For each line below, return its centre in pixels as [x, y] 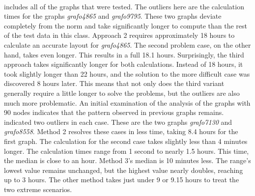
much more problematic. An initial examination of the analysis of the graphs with [127, 102]
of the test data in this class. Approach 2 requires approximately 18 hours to [119, 35]
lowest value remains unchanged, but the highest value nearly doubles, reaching [124, 170]
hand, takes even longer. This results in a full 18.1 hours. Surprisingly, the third [124, 54]
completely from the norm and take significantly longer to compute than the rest [126, 25]
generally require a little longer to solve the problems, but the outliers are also [122, 93]
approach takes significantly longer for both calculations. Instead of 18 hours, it [124, 64]
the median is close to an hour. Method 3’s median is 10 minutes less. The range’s [127, 160]
